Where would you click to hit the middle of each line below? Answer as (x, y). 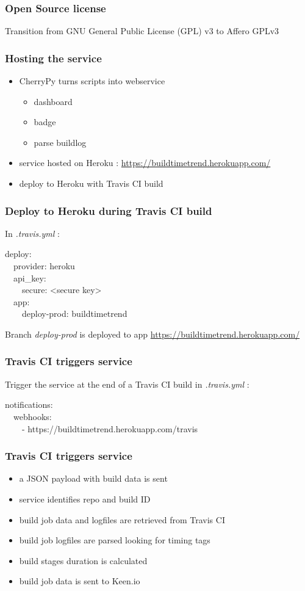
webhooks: (32, 416)
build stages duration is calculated (83, 560)
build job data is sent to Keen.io (80, 581)
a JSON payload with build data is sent (93, 478)
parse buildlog (60, 142)
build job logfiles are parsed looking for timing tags (115, 540)
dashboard (53, 101)
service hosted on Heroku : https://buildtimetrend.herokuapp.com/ (145, 163)
